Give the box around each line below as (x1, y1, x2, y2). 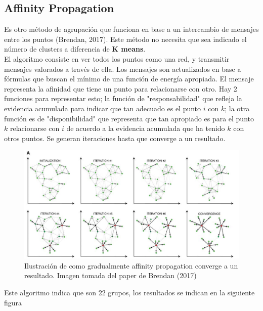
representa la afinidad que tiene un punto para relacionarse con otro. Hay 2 (4, 83, 237, 94)
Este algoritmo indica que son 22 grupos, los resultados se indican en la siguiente (4, 287, 255, 297)
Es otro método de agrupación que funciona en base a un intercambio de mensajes (4, 24, 259, 34)
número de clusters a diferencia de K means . (4, 43, 146, 54)
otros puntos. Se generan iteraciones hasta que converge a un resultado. (4, 132, 226, 143)
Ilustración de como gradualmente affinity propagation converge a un (24, 260, 238, 271)
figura (4, 297, 22, 307)
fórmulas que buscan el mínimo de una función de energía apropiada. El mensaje (4, 73, 254, 84)
